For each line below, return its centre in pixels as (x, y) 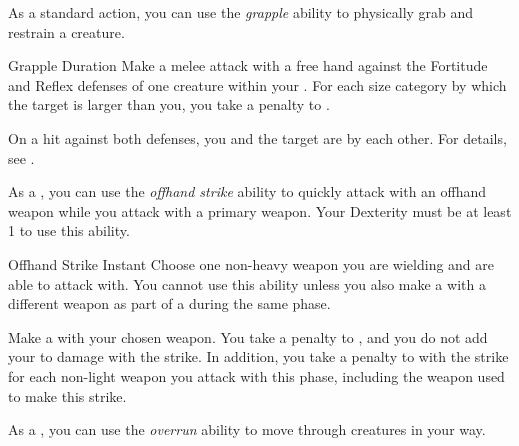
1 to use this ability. (69, 230)
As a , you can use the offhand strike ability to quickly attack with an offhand (247, 191)
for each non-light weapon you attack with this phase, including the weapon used (256, 375)
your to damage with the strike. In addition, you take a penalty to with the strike (258, 356)
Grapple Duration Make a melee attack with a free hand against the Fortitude (248, 65)
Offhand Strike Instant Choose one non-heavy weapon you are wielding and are (251, 263)
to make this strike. (67, 395)
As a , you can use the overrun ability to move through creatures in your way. (247, 429)
